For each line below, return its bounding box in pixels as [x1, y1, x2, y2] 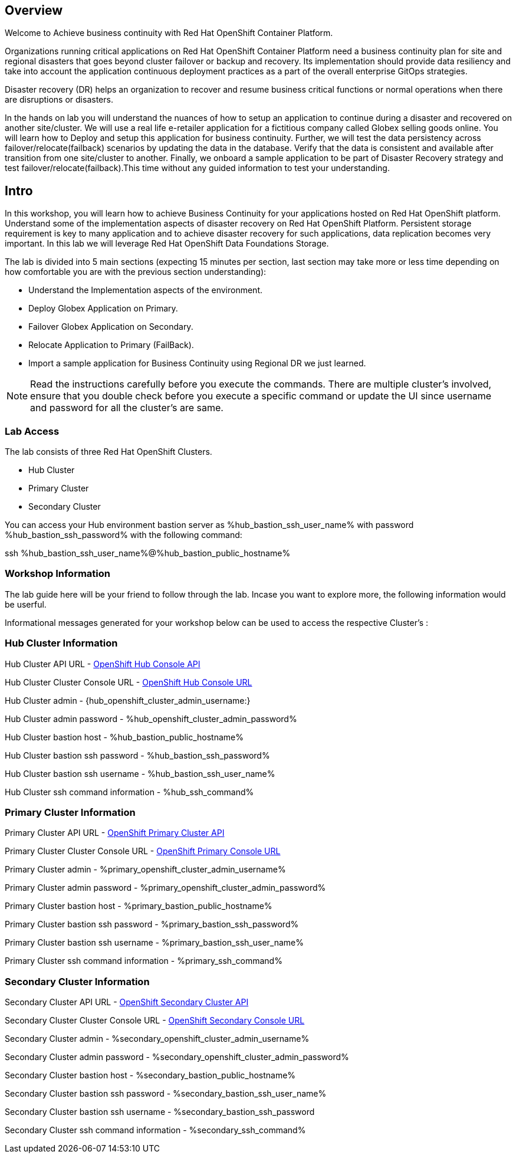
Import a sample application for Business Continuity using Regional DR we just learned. [28, 358, 366, 369]
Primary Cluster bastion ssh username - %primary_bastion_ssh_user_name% [5, 937, 304, 948]
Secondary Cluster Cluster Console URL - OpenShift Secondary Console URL [5, 1015, 305, 1026]
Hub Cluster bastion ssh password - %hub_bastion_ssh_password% [5, 750, 270, 760]
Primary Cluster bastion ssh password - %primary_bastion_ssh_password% [5, 919, 299, 930]
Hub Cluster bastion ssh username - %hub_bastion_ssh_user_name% [5, 768, 275, 779]
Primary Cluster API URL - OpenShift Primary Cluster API [5, 828, 225, 838]
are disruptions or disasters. [5, 94, 113, 105]
